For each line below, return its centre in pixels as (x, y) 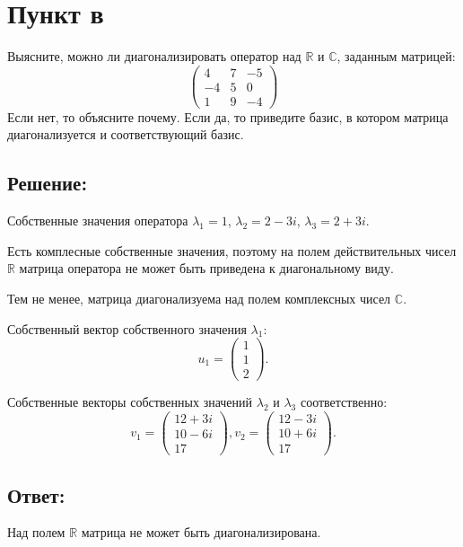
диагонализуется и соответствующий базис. (126, 134)
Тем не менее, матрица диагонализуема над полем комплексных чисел (199, 299)
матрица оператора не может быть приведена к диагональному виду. (206, 268)
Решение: (48, 183)
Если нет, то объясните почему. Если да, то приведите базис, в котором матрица (228, 116)
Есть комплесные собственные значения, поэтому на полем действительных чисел (232, 250)
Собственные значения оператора (98, 221)
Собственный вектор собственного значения (127, 328)
